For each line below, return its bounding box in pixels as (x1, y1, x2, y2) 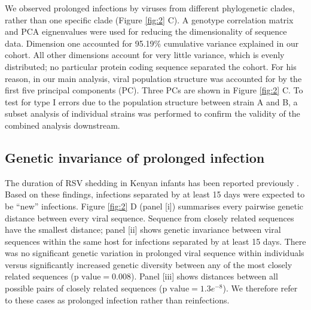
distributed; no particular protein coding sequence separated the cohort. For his (5, 60, 297, 72)
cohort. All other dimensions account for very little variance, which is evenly (5, 48, 285, 61)
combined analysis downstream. (5, 118, 120, 131)
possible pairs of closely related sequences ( (5, 282, 163, 294)
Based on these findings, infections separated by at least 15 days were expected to (5, 188, 305, 200)
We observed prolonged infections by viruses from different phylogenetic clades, (5, 2, 295, 14)
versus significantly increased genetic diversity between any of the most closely (5, 258, 292, 271)
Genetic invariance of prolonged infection (5, 148, 265, 166)
